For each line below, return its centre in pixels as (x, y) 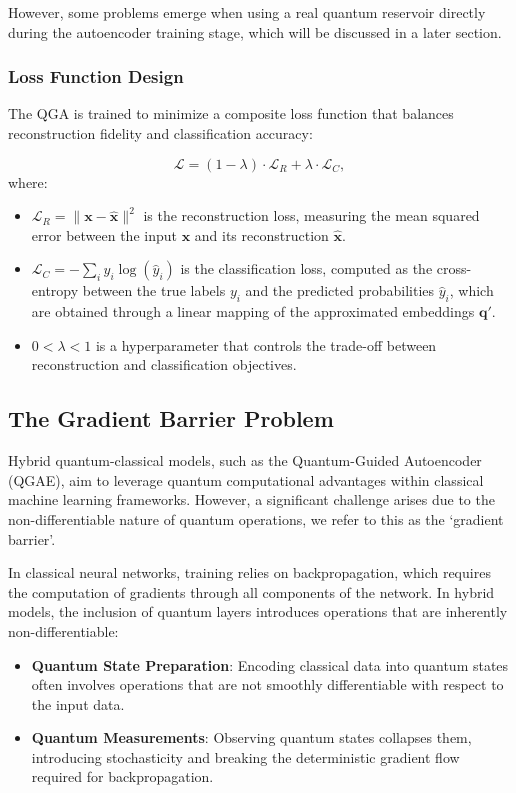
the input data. (78, 703)
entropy (55, 290)
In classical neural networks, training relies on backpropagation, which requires (249, 572)
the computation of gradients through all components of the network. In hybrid (251, 591)
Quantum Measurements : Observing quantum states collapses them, (251, 737)
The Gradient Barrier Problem (171, 418)
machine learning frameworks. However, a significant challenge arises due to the (251, 499)
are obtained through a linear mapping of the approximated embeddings (253, 311)
